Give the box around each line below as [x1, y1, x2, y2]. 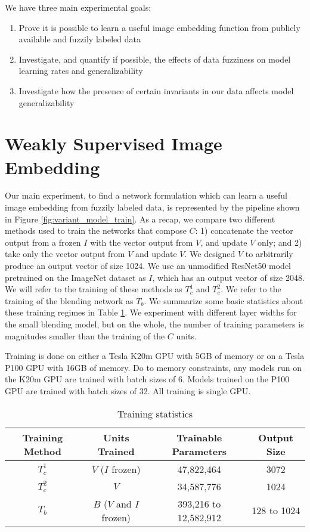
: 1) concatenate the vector [195, 224, 293, 237]
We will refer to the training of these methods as [5, 283, 182, 295]
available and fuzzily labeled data [18, 33, 141, 45]
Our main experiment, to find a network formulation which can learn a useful [5, 189, 287, 202]
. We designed [184, 248, 235, 260]
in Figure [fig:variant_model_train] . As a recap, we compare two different [5, 212, 275, 225]
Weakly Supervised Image [5, 131, 222, 156]
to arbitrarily [245, 248, 293, 260]
